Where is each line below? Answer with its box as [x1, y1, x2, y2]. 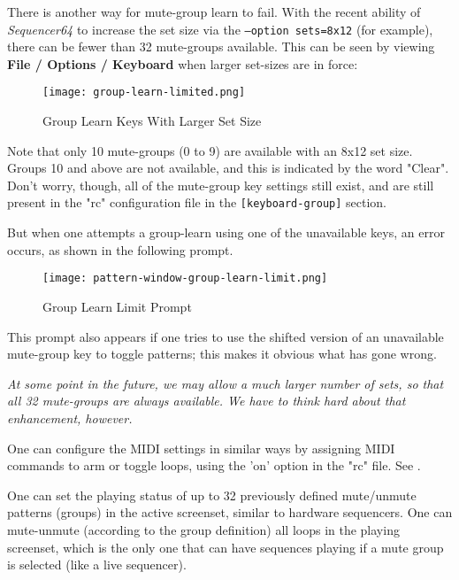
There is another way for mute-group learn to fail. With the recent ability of [7, 3, 421, 20]
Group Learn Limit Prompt [42, 297, 192, 315]
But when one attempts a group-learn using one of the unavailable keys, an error [7, 223, 445, 242]
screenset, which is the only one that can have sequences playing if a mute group [7, 537, 444, 556]
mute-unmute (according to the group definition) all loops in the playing [7, 520, 400, 538]
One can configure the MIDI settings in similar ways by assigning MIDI [7, 438, 395, 457]
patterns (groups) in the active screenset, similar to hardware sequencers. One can [7, 503, 453, 522]
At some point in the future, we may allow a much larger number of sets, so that [7, 374, 444, 392]
